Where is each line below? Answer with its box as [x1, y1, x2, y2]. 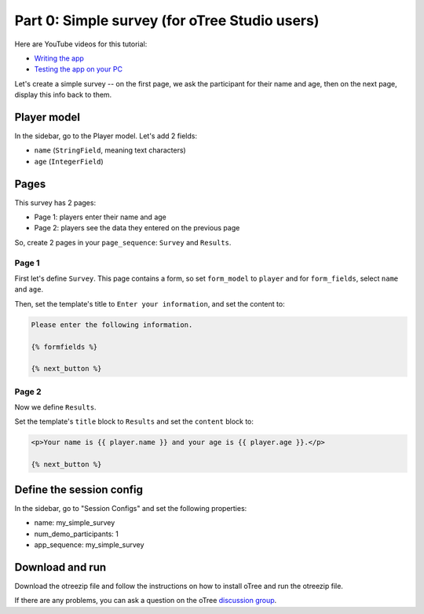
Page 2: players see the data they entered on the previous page [34, 223, 240, 233]
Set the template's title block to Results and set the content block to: [14, 417, 254, 426]
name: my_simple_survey [34, 518, 115, 528]
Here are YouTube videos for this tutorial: [14, 39, 148, 49]
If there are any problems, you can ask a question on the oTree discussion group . [14, 596, 277, 605]
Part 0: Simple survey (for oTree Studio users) [14, 12, 320, 29]
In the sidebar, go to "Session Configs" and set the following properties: [14, 503, 247, 513]
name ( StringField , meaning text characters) [34, 145, 186, 155]
